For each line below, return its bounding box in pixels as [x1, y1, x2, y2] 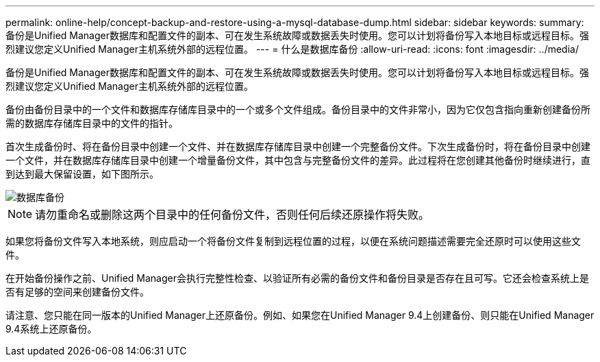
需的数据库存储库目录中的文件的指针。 [5, 117, 178, 129]
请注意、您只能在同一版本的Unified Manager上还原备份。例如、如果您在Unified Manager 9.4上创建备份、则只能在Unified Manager [5, 309, 595, 321]
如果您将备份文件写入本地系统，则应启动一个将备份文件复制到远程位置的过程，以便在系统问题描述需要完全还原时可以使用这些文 [5, 235, 581, 247]
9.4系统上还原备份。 [5, 323, 97, 335]
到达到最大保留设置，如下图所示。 [5, 168, 159, 180]
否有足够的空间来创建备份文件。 [5, 286, 149, 298]
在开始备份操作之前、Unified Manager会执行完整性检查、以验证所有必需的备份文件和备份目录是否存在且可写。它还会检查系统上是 [5, 272, 589, 284]
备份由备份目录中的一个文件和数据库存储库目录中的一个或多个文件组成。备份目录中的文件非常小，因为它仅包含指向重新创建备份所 [5, 104, 590, 115]
